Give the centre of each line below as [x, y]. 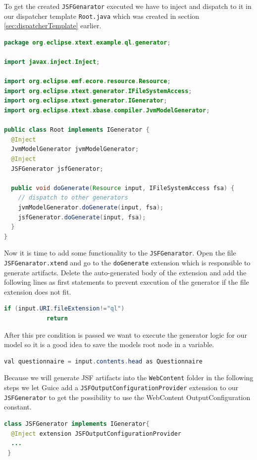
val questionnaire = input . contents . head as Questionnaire [103, 361]
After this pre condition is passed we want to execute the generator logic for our [126, 334]
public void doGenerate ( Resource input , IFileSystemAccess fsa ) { [123, 188]
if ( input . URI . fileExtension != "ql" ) [64, 309]
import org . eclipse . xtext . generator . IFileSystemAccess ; [98, 91]
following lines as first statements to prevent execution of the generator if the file [127, 282]
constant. [18, 407]
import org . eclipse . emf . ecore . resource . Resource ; [87, 81]
